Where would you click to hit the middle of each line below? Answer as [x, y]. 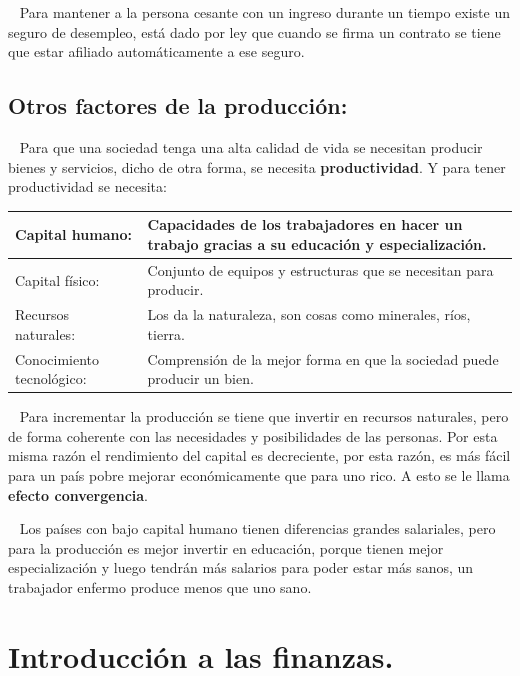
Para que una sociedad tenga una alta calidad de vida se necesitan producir [251, 146]
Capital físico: [57, 279]
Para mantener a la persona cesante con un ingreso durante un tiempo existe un [264, 12]
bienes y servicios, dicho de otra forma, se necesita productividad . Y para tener [257, 166]
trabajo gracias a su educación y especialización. [317, 243]
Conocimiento [57, 358]
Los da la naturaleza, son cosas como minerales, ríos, [309, 314]
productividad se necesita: [87, 186]
